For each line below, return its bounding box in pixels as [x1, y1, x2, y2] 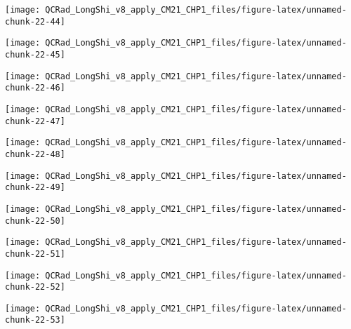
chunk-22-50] [5, 215, 65, 226]
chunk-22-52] [5, 282, 65, 293]
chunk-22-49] [5, 182, 65, 193]
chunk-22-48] [5, 149, 65, 159]
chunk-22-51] [5, 248, 65, 259]
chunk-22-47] [5, 116, 65, 126]
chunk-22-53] [5, 315, 65, 325]
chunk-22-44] [5, 16, 65, 27]
